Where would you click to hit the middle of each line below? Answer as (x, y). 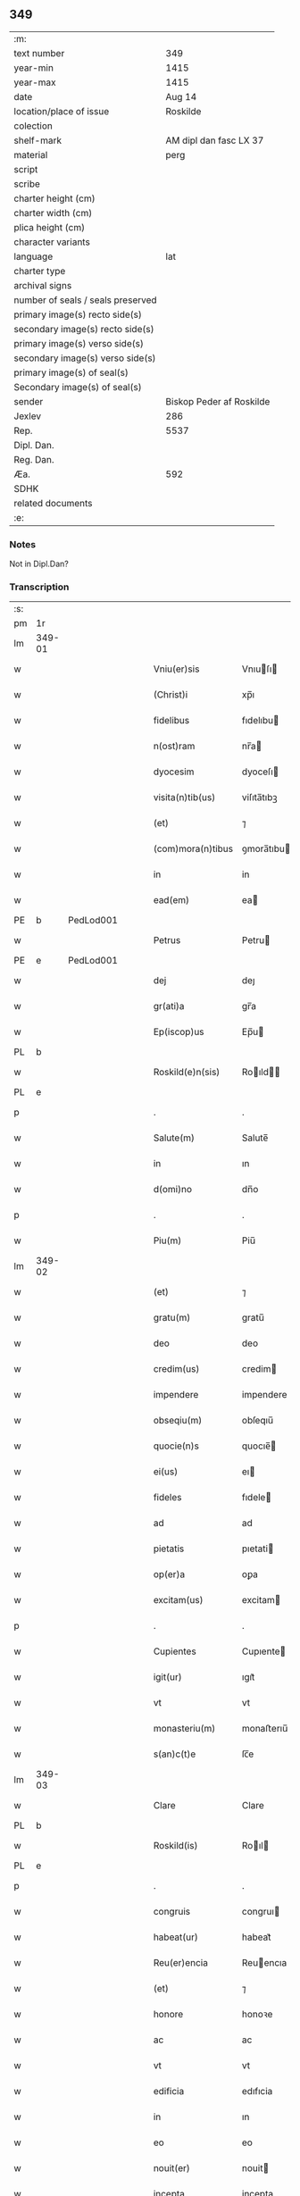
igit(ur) (167, 1677)
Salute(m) (174, 1138)
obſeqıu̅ (258, 1421)
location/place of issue (62, 111)
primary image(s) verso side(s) (79, 343)
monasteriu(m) (184, 1729)
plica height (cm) (50, 227)
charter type (40, 271)
